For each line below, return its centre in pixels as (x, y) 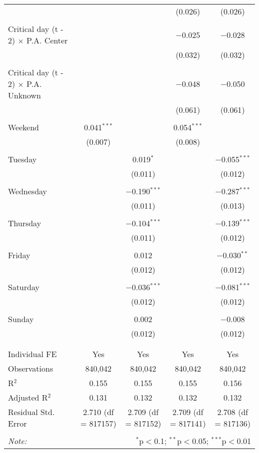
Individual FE (32, 354)
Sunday (21, 319)
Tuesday (22, 159)
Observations (31, 368)
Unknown (25, 95)
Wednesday (28, 191)
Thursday (25, 223)
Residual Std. (31, 412)
